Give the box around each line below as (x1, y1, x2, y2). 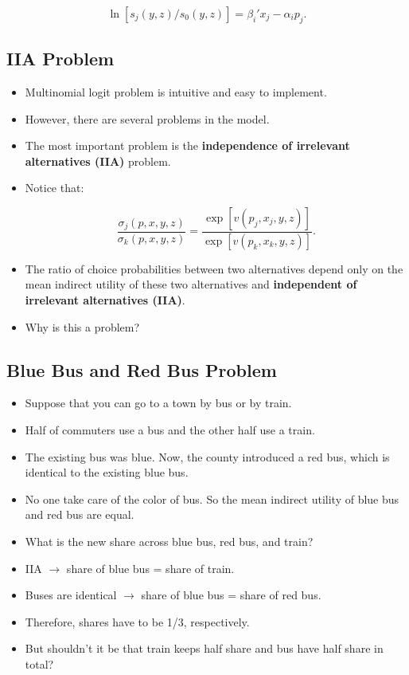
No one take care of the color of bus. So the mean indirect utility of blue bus (25, 490, 399, 507)
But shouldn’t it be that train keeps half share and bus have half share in (25, 640, 384, 657)
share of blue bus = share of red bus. (141, 587, 321, 603)
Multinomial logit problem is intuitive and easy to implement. (25, 84, 327, 100)
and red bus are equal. (25, 506, 134, 523)
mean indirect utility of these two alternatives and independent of (25, 276, 357, 292)
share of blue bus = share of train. (66, 559, 235, 576)
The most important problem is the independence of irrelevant (25, 137, 350, 154)
